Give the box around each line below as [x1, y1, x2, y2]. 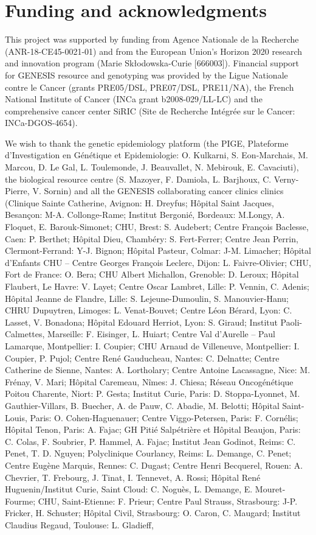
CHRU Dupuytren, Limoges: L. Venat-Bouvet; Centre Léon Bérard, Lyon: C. [5, 304, 292, 316]
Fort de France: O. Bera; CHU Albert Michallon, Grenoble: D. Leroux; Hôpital [5, 268, 299, 281]
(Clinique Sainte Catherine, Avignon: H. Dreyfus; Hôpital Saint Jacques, [5, 196, 274, 209]
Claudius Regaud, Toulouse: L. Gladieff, [5, 518, 154, 531]
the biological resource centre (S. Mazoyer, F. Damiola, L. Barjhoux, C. [5, 172, 272, 185]
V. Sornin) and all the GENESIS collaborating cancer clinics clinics [32, 184, 284, 197]
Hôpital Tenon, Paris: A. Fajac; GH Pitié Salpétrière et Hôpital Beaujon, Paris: [5, 423, 301, 436]
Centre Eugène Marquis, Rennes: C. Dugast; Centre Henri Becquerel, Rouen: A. [5, 458, 303, 471]
